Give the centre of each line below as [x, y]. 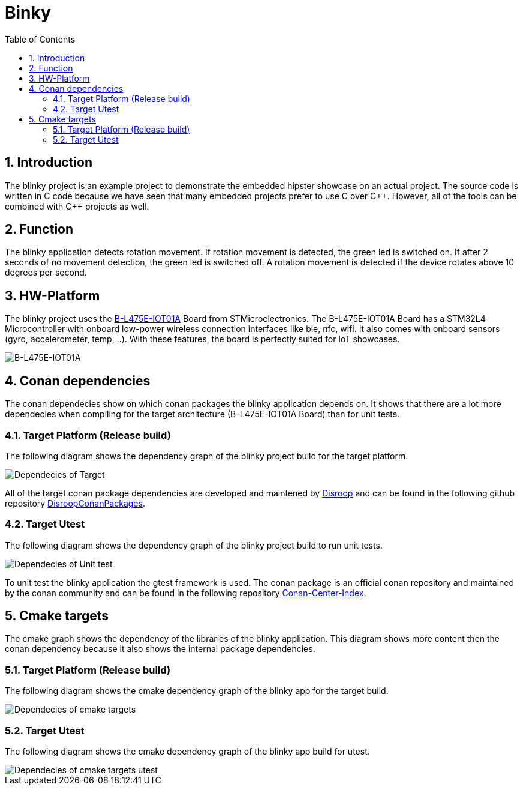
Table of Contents [40, 39]
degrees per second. [46, 273]
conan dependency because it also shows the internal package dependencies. [160, 649]
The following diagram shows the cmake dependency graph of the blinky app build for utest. [187, 751]
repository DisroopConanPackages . [75, 503]
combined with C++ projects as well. [77, 206]
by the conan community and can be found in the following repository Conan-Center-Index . [186, 592]
